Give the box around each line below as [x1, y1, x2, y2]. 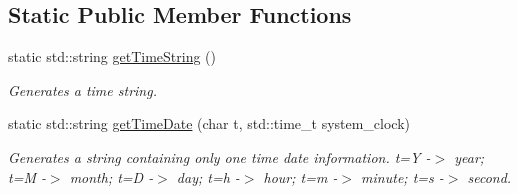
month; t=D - [69, 166, 154, 187]
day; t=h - [176, 166, 240, 187]
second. [467, 166, 512, 187]
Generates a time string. [8, 79, 157, 100]
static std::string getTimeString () [8, 46, 216, 67]
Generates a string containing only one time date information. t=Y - [8, 146, 431, 167]
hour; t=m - [263, 166, 338, 187]
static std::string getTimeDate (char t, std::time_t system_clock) [8, 113, 411, 134]
